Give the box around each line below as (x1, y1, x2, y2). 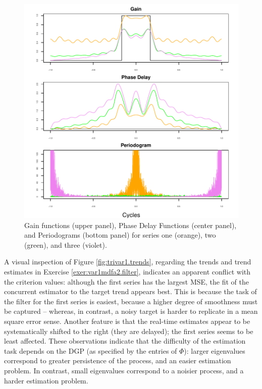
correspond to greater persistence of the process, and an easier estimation (4, 355, 231, 366)
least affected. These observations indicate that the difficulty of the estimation (4, 336, 246, 346)
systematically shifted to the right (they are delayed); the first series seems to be (4, 325, 253, 336)
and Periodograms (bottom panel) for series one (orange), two (24, 230, 216, 240)
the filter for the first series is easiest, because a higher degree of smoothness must (4, 296, 258, 306)
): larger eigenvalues (184, 345, 245, 356)
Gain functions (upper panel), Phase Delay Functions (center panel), (24, 219, 237, 230)
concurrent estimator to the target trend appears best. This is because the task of (4, 286, 257, 297)
